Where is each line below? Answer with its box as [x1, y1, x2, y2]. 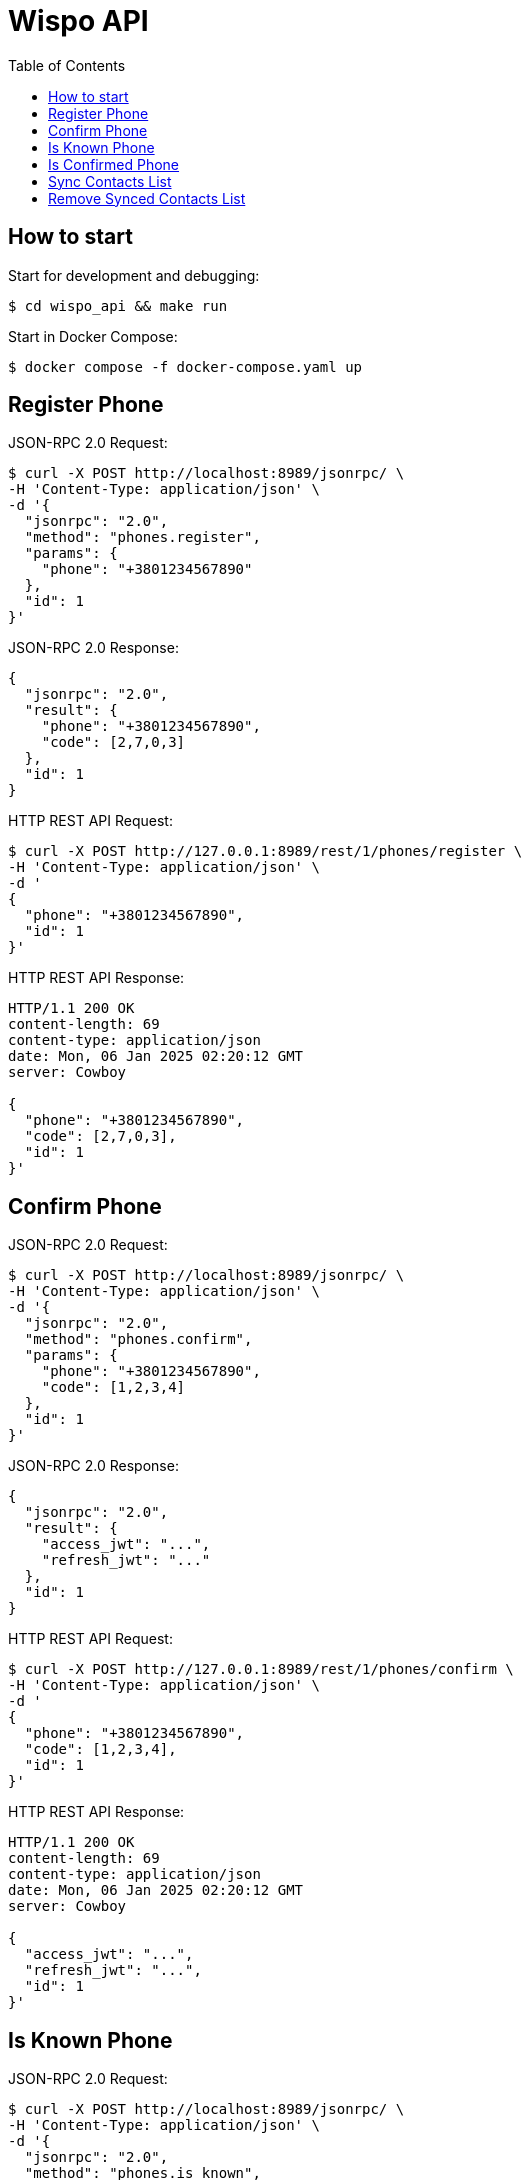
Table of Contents [8, 56, 126, 74]
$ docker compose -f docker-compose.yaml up [8, 358, 363, 375]
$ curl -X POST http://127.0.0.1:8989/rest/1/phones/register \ [8, 843, 523, 860]
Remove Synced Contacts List [48, 189, 246, 207]
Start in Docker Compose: [8, 327, 178, 345]
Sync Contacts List [48, 172, 172, 190]
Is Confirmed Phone [48, 155, 180, 173]
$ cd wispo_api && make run [8, 297, 228, 314]
